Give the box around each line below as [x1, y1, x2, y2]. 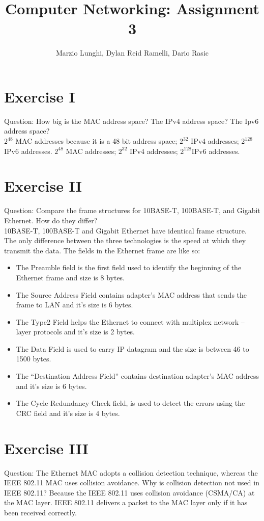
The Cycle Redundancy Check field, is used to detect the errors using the [16, 398, 245, 408]
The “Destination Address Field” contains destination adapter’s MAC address [16, 371, 259, 381]
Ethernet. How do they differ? [4, 215, 98, 225]
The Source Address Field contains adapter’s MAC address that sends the [16, 289, 247, 300]
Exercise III [4, 437, 89, 458]
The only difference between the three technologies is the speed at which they [4, 235, 246, 246]
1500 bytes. [16, 353, 51, 364]
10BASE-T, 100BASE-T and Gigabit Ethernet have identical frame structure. [4, 225, 247, 236]
